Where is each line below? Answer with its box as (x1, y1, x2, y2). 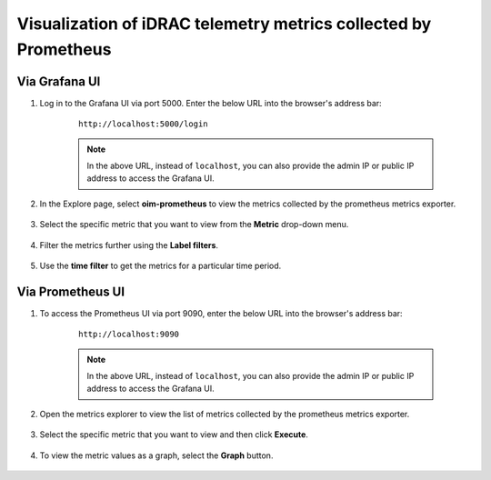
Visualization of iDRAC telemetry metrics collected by (16, 14, 432, 34)
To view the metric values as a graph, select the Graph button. (39, 450, 274, 461)
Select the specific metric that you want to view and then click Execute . (39, 429, 309, 440)
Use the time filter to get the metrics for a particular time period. (39, 260, 282, 271)
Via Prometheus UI (16, 284, 125, 299)
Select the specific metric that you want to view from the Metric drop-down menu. (39, 219, 349, 230)
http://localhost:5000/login (78, 119, 208, 129)
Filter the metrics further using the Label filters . (39, 239, 218, 250)
